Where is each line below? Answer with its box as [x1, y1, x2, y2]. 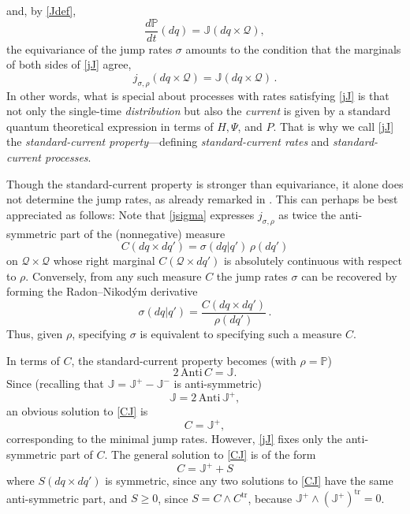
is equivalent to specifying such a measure [140, 326, 342, 342]
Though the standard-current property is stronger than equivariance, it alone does [6, 175, 404, 192]
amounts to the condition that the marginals [185, 40, 401, 57]
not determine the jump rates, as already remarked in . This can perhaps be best [6, 191, 398, 207]
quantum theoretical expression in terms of [6, 117, 214, 134]
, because [248, 490, 293, 506]
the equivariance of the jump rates [6, 40, 173, 57]
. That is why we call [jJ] [273, 117, 394, 134]
